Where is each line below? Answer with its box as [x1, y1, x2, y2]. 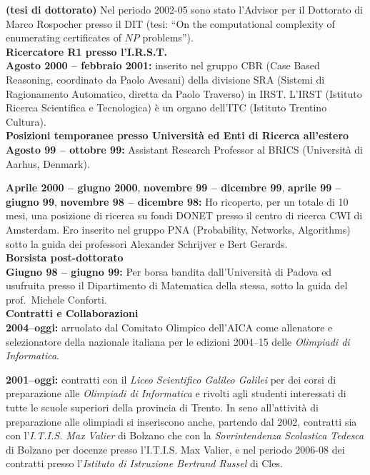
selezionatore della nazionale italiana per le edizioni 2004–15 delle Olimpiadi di [6, 334, 350, 349]
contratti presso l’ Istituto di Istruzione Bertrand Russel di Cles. [6, 456, 283, 471]
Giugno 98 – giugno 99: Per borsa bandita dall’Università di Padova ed [6, 264, 332, 279]
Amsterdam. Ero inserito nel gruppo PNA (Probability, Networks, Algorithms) [6, 221, 351, 236]
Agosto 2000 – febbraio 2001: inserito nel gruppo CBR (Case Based [6, 58, 320, 73]
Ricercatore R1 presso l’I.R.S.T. [6, 44, 168, 59]
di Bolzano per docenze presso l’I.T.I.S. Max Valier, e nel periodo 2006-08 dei [6, 441, 345, 456]
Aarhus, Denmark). [6, 156, 90, 171]
